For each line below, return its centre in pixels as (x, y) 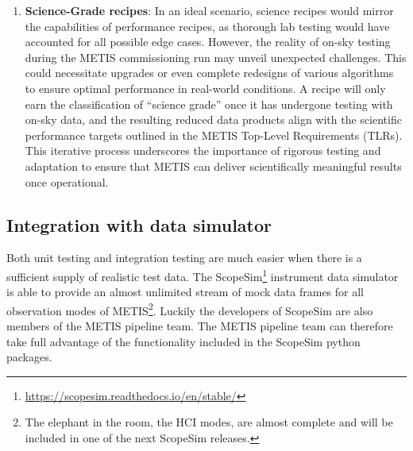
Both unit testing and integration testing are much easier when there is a (184, 258)
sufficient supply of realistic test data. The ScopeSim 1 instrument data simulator (203, 275)
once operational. (67, 181)
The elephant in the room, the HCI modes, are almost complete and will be (209, 422)
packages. (29, 357)
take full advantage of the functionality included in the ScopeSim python (183, 341)
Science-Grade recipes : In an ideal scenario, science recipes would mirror (209, 10)
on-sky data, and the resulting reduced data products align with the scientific (213, 119)
